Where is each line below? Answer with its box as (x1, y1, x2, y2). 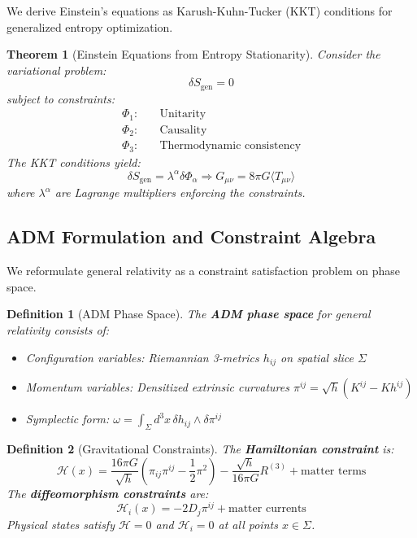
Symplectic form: (25, 410, 110, 427)
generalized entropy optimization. (7, 18, 173, 35)
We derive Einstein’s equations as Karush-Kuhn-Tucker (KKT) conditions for (7, 2, 393, 19)
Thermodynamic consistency (159, 140, 302, 152)
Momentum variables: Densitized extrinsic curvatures (25, 378, 289, 396)
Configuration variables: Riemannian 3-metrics (25, 348, 259, 365)
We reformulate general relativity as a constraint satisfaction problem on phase (7, 262, 401, 279)
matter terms (301, 465, 367, 477)
